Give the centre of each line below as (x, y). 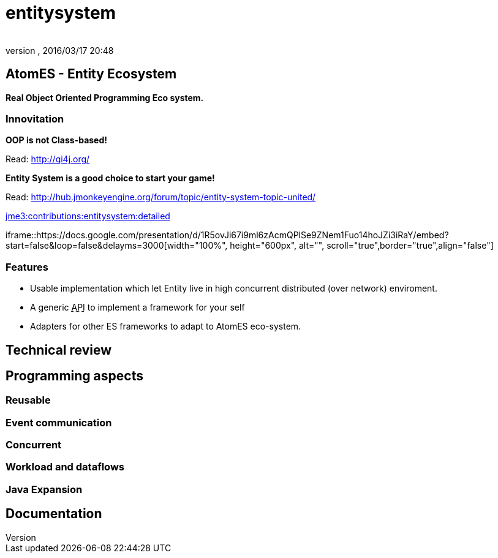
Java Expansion (44, 489)
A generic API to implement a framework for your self (138, 307)
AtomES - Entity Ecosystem (91, 74)
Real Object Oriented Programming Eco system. (105, 97)
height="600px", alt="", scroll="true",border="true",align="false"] (362, 246)
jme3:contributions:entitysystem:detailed (88, 216)
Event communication (59, 422)
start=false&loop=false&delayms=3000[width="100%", (117, 246)
